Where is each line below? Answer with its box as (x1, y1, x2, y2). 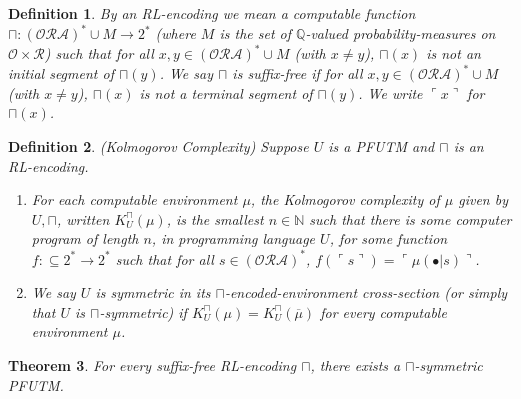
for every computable (320, 301, 447, 322)
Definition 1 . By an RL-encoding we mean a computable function (8, 3, 416, 23)
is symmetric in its (95, 282, 211, 303)
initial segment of (8, 63, 114, 84)
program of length (31, 228, 139, 249)
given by (458, 189, 508, 210)
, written (56, 208, 110, 229)
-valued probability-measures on (305, 23, 496, 44)
